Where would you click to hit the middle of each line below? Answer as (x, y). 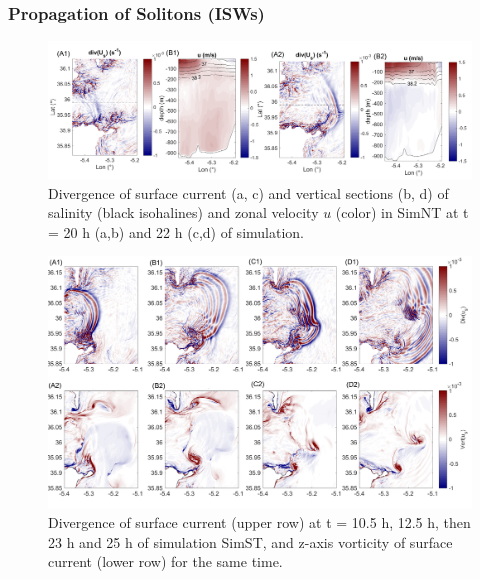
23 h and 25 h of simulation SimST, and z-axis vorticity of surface (250, 541)
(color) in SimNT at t (402, 212)
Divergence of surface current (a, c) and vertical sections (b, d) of (248, 192)
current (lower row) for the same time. (165, 561)
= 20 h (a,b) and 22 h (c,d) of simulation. (176, 231)
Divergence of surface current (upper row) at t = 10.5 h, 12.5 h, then (259, 522)
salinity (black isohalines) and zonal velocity (183, 212)
